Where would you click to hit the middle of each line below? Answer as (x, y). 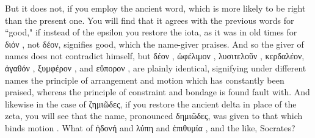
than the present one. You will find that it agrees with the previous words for (150, 20)
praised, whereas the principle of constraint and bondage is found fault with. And (157, 92)
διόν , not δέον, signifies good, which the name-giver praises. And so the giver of (154, 44)
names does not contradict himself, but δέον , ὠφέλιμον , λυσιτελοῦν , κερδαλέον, (155, 56)
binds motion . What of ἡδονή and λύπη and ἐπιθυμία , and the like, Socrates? (150, 127)
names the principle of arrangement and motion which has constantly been (145, 80)
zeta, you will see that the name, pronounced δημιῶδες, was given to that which (154, 116)
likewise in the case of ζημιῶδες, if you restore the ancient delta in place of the (151, 103)
